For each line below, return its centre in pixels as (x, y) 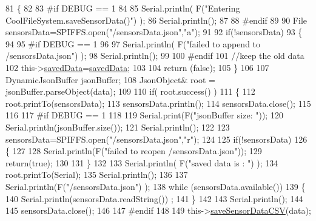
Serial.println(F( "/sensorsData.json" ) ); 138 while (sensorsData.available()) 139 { (156, 186)
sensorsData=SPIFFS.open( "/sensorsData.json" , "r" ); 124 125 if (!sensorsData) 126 (156, 139)
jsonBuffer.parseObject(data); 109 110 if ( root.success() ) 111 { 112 (130, 91)
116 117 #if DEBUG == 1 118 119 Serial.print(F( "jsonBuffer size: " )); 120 (144, 115)
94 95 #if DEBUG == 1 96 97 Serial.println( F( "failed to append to (133, 43)
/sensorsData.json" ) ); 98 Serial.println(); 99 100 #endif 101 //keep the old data (155, 56)
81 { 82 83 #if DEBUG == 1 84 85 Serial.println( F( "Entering (123, 8)
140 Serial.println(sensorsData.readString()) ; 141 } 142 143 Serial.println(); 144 (154, 198)
